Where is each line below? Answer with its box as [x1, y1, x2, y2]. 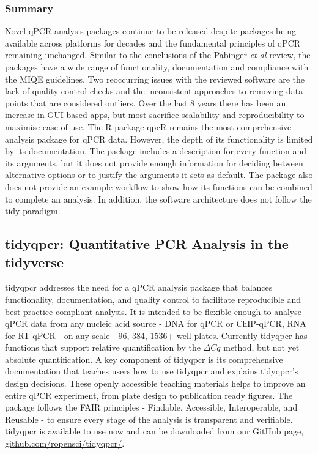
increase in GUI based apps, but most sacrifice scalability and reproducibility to [5, 108, 305, 121]
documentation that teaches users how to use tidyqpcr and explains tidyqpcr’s [5, 365, 298, 378]
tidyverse [5, 252, 64, 271]
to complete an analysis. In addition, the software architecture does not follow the [5, 192, 312, 205]
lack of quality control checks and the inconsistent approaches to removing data [5, 84, 303, 97]
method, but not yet [223, 341, 300, 354]
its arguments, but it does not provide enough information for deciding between [5, 156, 303, 169]
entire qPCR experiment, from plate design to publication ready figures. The [5, 389, 293, 401]
